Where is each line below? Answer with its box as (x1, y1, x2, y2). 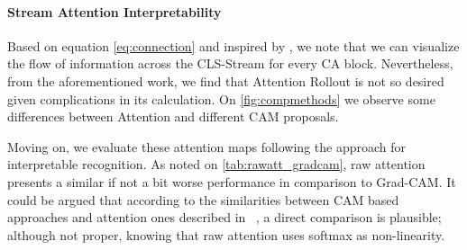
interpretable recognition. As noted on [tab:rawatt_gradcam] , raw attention (7, 155, 426, 174)
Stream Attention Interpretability (7, 2, 222, 21)
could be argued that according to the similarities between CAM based (7, 190, 399, 209)
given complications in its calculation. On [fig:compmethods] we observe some (7, 89, 435, 108)
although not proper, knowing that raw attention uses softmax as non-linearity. (7, 225, 445, 244)
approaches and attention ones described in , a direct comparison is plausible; (7, 208, 442, 227)
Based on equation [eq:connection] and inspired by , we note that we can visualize (7, 36, 460, 55)
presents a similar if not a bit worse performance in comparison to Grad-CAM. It (7, 172, 456, 191)
